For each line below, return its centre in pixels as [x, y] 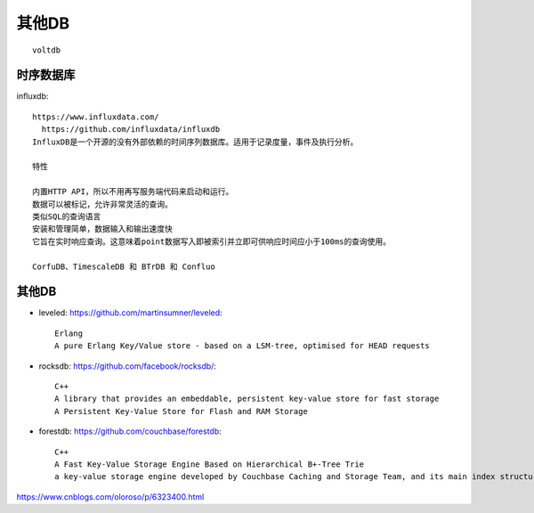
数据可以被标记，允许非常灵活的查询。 [102, 204]
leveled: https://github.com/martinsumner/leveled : [130, 313]
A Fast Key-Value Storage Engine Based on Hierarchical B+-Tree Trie [210, 464]
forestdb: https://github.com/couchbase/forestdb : [130, 431]
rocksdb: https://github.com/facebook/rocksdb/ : [128, 366]
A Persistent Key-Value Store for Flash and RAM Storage [182, 411]
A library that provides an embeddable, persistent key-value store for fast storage [247, 399]
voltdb [47, 50]
